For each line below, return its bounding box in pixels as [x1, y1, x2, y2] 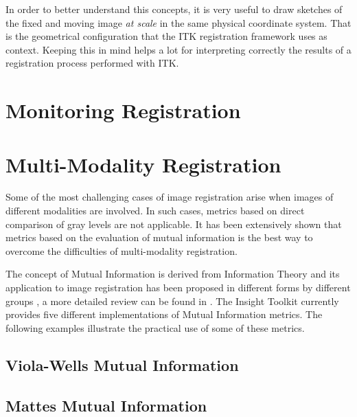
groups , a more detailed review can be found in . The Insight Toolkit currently [5, 293, 339, 308]
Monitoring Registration [5, 96, 241, 124]
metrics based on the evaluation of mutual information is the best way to [5, 230, 313, 245]
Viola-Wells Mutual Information [5, 354, 239, 375]
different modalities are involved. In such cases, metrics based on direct [5, 203, 305, 218]
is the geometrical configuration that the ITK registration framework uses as [5, 29, 327, 43]
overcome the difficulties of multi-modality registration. [5, 243, 238, 258]
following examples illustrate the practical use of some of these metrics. [5, 320, 305, 335]
